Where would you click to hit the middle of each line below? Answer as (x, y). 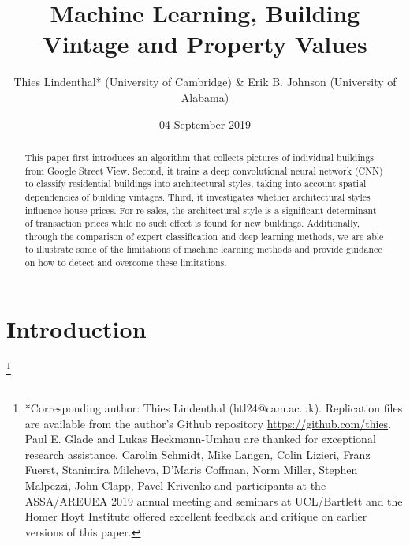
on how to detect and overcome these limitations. (126, 263)
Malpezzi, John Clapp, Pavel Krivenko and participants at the (175, 485)
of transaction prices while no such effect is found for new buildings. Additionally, (192, 223)
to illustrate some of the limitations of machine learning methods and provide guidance (203, 249)
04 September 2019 (205, 124)
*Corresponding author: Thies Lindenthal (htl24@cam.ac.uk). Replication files (214, 407)
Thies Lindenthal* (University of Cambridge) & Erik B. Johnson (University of (205, 82)
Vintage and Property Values (205, 44)
